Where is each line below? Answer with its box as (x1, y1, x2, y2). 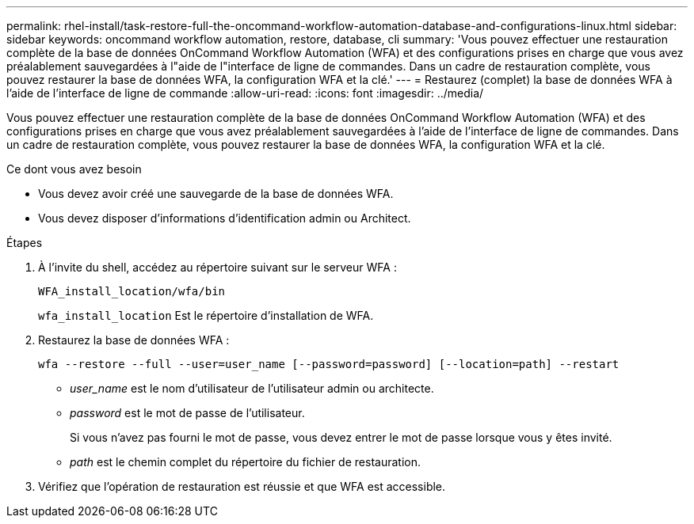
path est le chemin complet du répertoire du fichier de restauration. (70, 455, 421, 469)
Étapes (6, 236, 43, 249)
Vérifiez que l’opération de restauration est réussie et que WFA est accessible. (38, 480, 446, 493)
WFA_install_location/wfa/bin (38, 285, 226, 298)
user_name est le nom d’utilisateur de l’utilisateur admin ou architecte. (70, 382, 434, 395)
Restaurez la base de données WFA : (38, 333, 230, 347)
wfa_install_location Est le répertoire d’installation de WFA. (38, 309, 374, 322)
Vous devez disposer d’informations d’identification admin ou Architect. (38, 211, 411, 225)
